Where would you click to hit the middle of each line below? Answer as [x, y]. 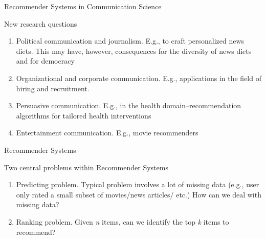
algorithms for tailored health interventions [84, 115]
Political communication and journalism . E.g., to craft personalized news [130, 41]
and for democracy [45, 61]
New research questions [41, 23]
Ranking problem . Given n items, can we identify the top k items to [123, 221]
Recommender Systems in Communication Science [83, 6]
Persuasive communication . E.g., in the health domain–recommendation [129, 105]
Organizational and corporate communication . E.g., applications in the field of [139, 78]
